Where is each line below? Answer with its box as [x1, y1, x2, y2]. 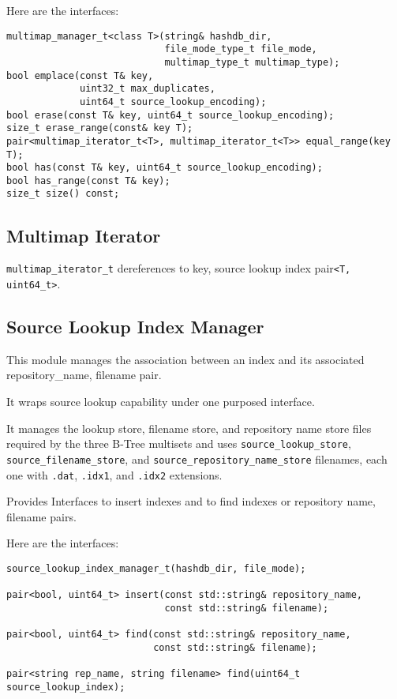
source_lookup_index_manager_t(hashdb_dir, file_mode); [6, 562, 306, 574]
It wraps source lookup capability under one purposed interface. [6, 393, 315, 410]
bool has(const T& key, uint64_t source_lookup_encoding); [6, 162, 323, 174]
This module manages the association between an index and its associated [6, 351, 365, 367]
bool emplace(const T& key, [6, 70, 154, 81]
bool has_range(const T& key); [6, 175, 170, 186]
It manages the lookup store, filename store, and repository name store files [6, 419, 372, 436]
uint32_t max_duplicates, [80, 83, 215, 95]
